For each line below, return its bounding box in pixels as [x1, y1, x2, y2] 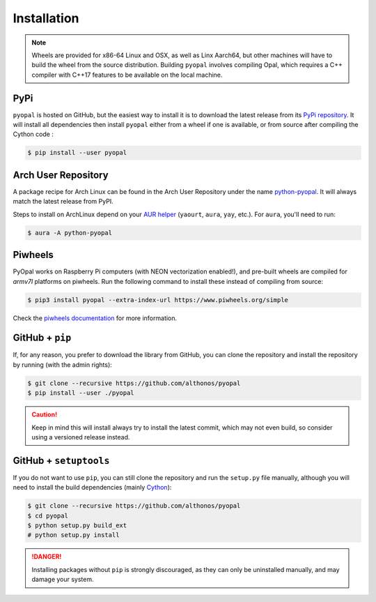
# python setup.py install [27, 531, 120, 539]
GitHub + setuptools [13, 454, 110, 467]
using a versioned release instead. [31, 432, 130, 441]
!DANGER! [31, 552, 62, 561]
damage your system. [31, 575, 94, 584]
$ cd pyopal [27, 511, 69, 520]
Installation [13, 10, 79, 26]
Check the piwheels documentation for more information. [13, 314, 178, 322]
